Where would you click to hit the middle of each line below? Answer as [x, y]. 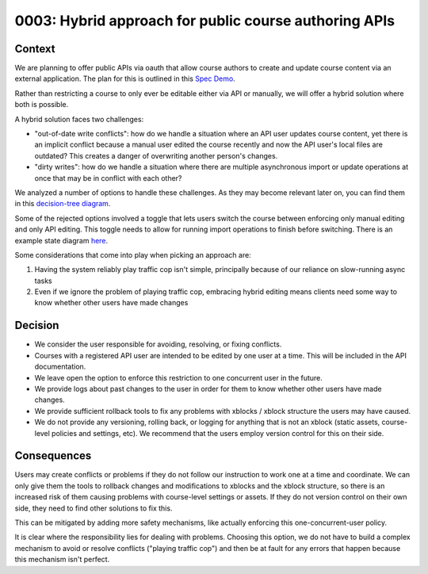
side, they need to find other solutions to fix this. [94, 508]
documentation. [60, 367]
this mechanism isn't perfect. [62, 560]
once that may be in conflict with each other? [108, 178]
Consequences [53, 456]
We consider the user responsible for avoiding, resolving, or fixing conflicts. [158, 344]
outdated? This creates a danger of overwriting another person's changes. [156, 155]
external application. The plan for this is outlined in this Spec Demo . [125, 78]
